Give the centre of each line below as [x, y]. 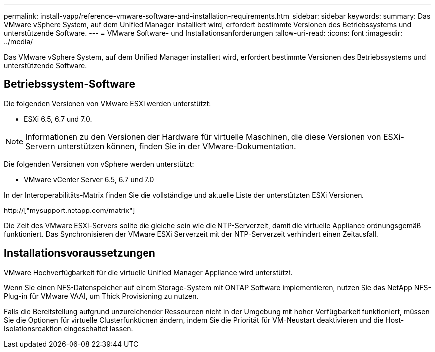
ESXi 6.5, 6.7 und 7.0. [58, 119]
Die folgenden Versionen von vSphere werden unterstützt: [99, 164]
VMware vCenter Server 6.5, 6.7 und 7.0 [89, 179]
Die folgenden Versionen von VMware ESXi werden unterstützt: [108, 103]
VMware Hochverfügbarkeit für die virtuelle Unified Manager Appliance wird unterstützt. [148, 272]
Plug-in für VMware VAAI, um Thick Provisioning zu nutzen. [101, 296]
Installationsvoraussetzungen [80, 253]
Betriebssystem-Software [70, 84]
